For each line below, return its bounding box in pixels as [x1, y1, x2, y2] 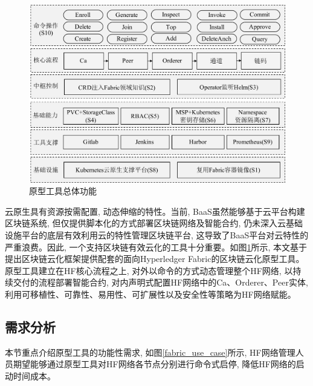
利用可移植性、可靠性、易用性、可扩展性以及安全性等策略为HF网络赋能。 [5, 287, 296, 300]
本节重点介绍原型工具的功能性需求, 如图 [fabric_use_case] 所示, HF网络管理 [5, 345, 295, 358]
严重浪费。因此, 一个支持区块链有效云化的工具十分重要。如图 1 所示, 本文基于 [5, 240, 308, 253]
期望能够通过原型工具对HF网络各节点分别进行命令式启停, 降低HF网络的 [13, 358, 296, 370]
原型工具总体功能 [29, 185, 97, 197]
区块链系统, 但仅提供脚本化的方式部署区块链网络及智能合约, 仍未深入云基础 [5, 217, 303, 229]
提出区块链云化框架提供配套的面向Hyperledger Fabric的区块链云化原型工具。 [5, 252, 305, 265]
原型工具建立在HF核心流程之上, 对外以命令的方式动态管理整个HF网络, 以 [5, 264, 293, 276]
